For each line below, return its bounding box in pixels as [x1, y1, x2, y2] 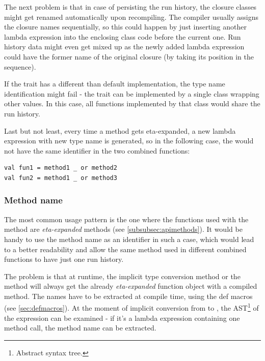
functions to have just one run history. [4, 254, 124, 264]
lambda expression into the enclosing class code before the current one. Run [4, 31, 241, 42]
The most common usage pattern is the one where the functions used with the [4, 214, 249, 224]
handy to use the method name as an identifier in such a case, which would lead [4, 233, 254, 244]
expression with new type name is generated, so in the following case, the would [4, 135, 254, 146]
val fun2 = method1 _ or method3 [4, 174, 117, 182]
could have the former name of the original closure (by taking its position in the [4, 51, 254, 62]
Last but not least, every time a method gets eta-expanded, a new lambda [4, 125, 236, 136]
